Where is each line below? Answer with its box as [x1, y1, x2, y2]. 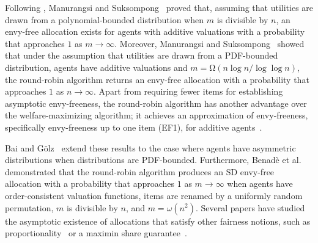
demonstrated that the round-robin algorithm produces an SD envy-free [5, 165, 275, 178]
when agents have [227, 177, 293, 190]
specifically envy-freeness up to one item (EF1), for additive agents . [5, 120, 262, 133]
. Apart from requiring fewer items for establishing [94, 85, 283, 98]
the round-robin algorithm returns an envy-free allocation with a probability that [5, 73, 309, 85]
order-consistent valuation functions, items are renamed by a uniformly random [5, 189, 303, 201]
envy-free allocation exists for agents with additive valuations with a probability [5, 25, 305, 38]
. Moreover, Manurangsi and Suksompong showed [114, 37, 305, 49]
